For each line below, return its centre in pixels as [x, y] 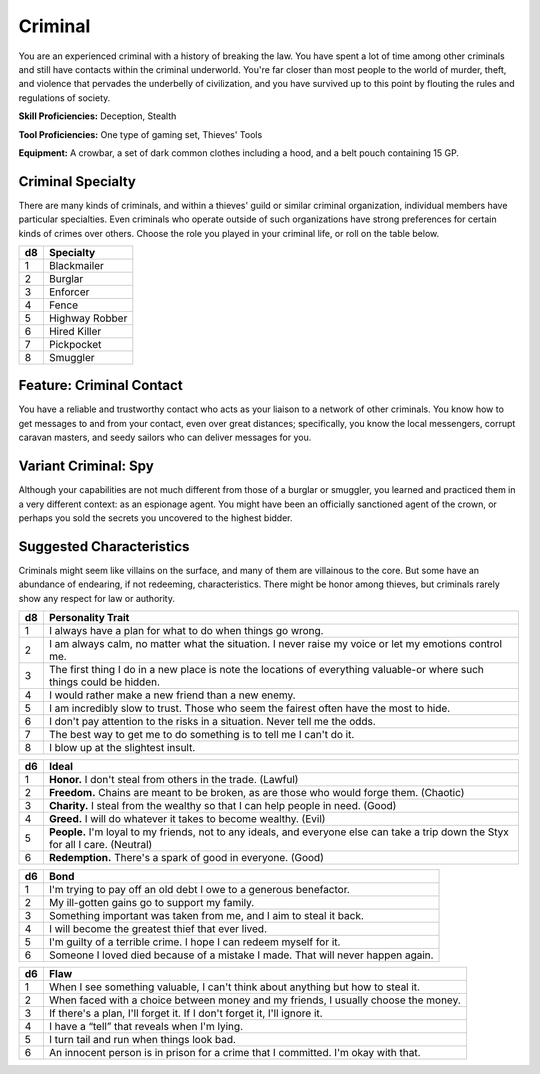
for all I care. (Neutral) [100, 845]
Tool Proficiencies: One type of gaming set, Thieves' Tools [140, 134]
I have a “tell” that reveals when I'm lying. [146, 1027]
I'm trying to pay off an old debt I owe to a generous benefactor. [199, 890]
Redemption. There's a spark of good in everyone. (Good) [186, 858]
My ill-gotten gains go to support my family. [151, 903]
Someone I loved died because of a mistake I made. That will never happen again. [241, 955]
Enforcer [69, 292]
